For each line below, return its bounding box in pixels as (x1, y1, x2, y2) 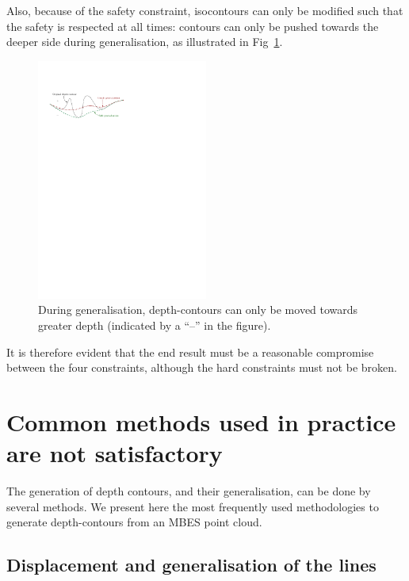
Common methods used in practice (6, 405, 396, 438)
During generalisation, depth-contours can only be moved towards (38, 301, 358, 318)
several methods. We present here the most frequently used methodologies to (6, 498, 379, 514)
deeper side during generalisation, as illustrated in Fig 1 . (6, 33, 283, 50)
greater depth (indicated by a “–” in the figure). (38, 316, 271, 333)
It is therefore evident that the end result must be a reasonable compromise (6, 343, 374, 360)
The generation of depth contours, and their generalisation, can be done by (6, 483, 371, 499)
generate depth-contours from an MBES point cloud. (6, 514, 262, 530)
